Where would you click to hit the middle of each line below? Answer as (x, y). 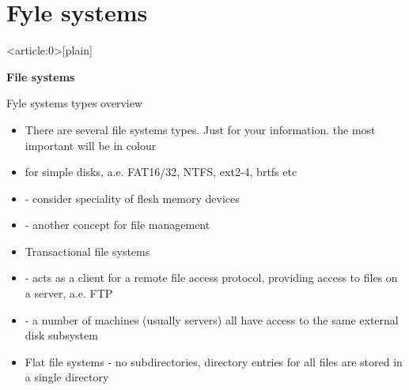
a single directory (67, 377)
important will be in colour (91, 145)
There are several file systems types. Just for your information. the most (200, 129)
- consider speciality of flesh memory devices (132, 198)
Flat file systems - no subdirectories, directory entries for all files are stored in (214, 361)
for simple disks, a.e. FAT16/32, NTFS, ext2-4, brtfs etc (161, 172)
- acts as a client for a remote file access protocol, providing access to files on (211, 277)
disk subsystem (61, 335)
